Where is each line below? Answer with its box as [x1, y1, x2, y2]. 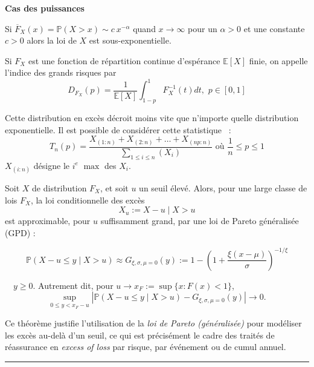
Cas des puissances [5, 2, 85, 14]
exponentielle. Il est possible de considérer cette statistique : [5, 123, 231, 136]
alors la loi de [27, 34, 77, 47]
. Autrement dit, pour [33, 279, 114, 291]
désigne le [33, 159, 70, 171]
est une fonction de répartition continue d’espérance [28, 54, 220, 67]
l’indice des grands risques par [5, 66, 117, 79]
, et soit [100, 181, 129, 194]
